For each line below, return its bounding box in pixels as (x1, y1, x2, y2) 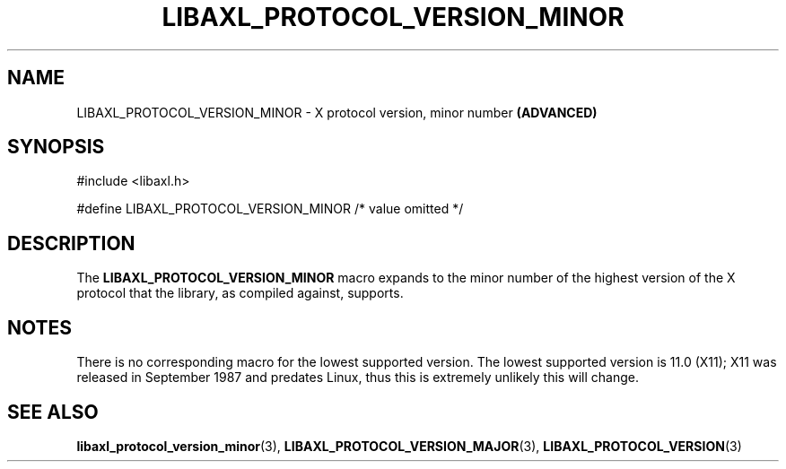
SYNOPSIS (7, 135, 105, 159)
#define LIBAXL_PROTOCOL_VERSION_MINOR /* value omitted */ (76, 201, 464, 217)
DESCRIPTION (7, 231, 135, 255)
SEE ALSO (7, 400, 99, 423)
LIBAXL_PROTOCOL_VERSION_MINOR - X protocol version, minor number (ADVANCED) (76, 104, 598, 120)
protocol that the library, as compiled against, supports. (76, 285, 404, 301)
